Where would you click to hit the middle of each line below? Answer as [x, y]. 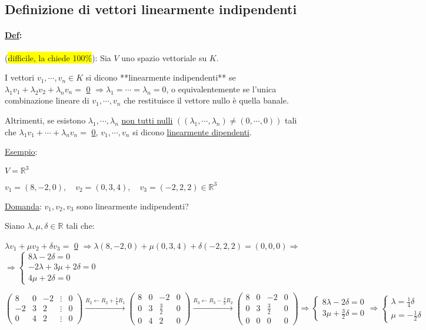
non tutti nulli [147, 120]
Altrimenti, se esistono [45, 120]
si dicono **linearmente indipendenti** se [161, 77]
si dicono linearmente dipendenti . [192, 131]
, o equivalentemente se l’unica [221, 89]
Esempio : [21, 151]
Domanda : [23, 206]
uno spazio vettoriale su [164, 57]
